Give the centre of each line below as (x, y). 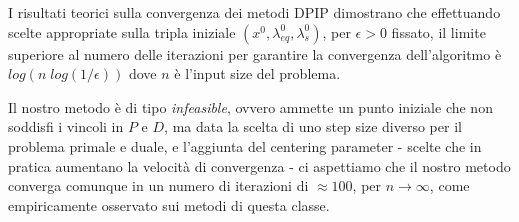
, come (449, 185)
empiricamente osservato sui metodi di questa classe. (169, 204)
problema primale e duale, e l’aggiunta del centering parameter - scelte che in (245, 145)
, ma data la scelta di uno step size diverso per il (313, 126)
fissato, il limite (438, 31)
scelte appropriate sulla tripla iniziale (122, 31)
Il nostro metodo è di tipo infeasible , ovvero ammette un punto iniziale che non (250, 106)
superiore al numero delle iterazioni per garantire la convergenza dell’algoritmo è (255, 53)
